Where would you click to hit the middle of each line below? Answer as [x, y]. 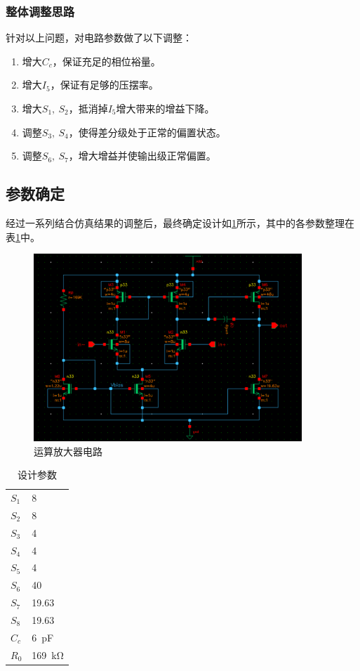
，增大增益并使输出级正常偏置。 [142, 156]
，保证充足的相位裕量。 [106, 61]
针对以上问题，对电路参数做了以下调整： [99, 38]
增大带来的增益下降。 [165, 108]
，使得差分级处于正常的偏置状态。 [147, 132]
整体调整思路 [40, 11]
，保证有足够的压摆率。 [104, 85]
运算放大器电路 [68, 451]
